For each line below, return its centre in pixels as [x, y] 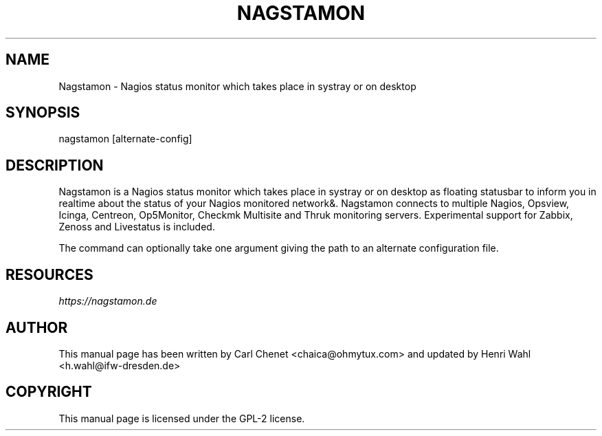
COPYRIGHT [49, 392]
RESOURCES [49, 274]
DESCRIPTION [55, 165]
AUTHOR [37, 327]
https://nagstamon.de [108, 301]
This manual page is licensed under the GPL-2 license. [182, 418]
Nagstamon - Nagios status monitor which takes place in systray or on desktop [237, 86]
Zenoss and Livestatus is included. [137, 227]
